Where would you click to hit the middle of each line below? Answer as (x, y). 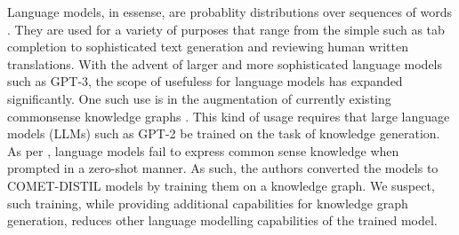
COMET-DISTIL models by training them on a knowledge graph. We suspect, (221, 185)
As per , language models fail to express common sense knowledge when (203, 150)
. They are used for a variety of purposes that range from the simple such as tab (226, 29)
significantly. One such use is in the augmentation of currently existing (199, 98)
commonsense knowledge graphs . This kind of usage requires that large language (229, 116)
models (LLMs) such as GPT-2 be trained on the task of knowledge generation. (224, 133)
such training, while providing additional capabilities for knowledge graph (208, 203)
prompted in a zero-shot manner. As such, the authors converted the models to (223, 168)
